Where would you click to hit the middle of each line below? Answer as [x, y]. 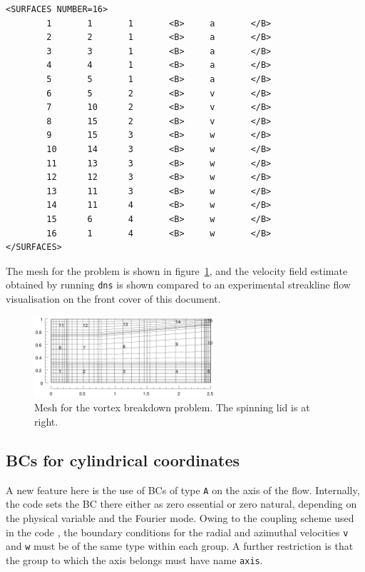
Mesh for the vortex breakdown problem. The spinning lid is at [172, 407]
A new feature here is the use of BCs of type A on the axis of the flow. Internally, [183, 490]
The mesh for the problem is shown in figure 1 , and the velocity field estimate [177, 270]
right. [46, 421]
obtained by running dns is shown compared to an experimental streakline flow [178, 285]
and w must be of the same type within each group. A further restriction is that [180, 546]
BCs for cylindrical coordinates [123, 460]
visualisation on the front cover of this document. [113, 298]
